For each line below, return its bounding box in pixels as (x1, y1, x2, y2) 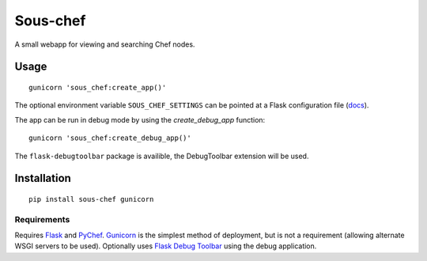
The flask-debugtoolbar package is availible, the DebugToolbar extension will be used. (14, 151, 309, 161)
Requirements (14, 214, 70, 225)
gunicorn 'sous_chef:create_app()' (28, 83, 167, 92)
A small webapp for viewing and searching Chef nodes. (14, 40, 195, 49)
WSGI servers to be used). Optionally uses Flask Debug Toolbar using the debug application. (14, 241, 317, 251)
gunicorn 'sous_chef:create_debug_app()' (28, 134, 191, 142)
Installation (14, 172, 71, 185)
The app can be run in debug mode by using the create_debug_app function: (14, 115, 266, 124)
